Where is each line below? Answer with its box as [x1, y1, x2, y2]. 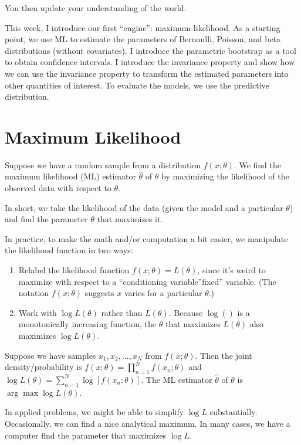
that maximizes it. [97, 213, 163, 225]
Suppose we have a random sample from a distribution [5, 158, 201, 171]
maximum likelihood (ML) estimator [5, 170, 136, 182]
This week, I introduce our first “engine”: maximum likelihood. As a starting [5, 21, 280, 33]
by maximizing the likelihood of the [161, 170, 289, 182]
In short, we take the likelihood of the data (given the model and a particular [5, 201, 283, 213]
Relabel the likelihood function [18, 264, 130, 276]
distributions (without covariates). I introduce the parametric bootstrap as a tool [5, 44, 296, 56]
